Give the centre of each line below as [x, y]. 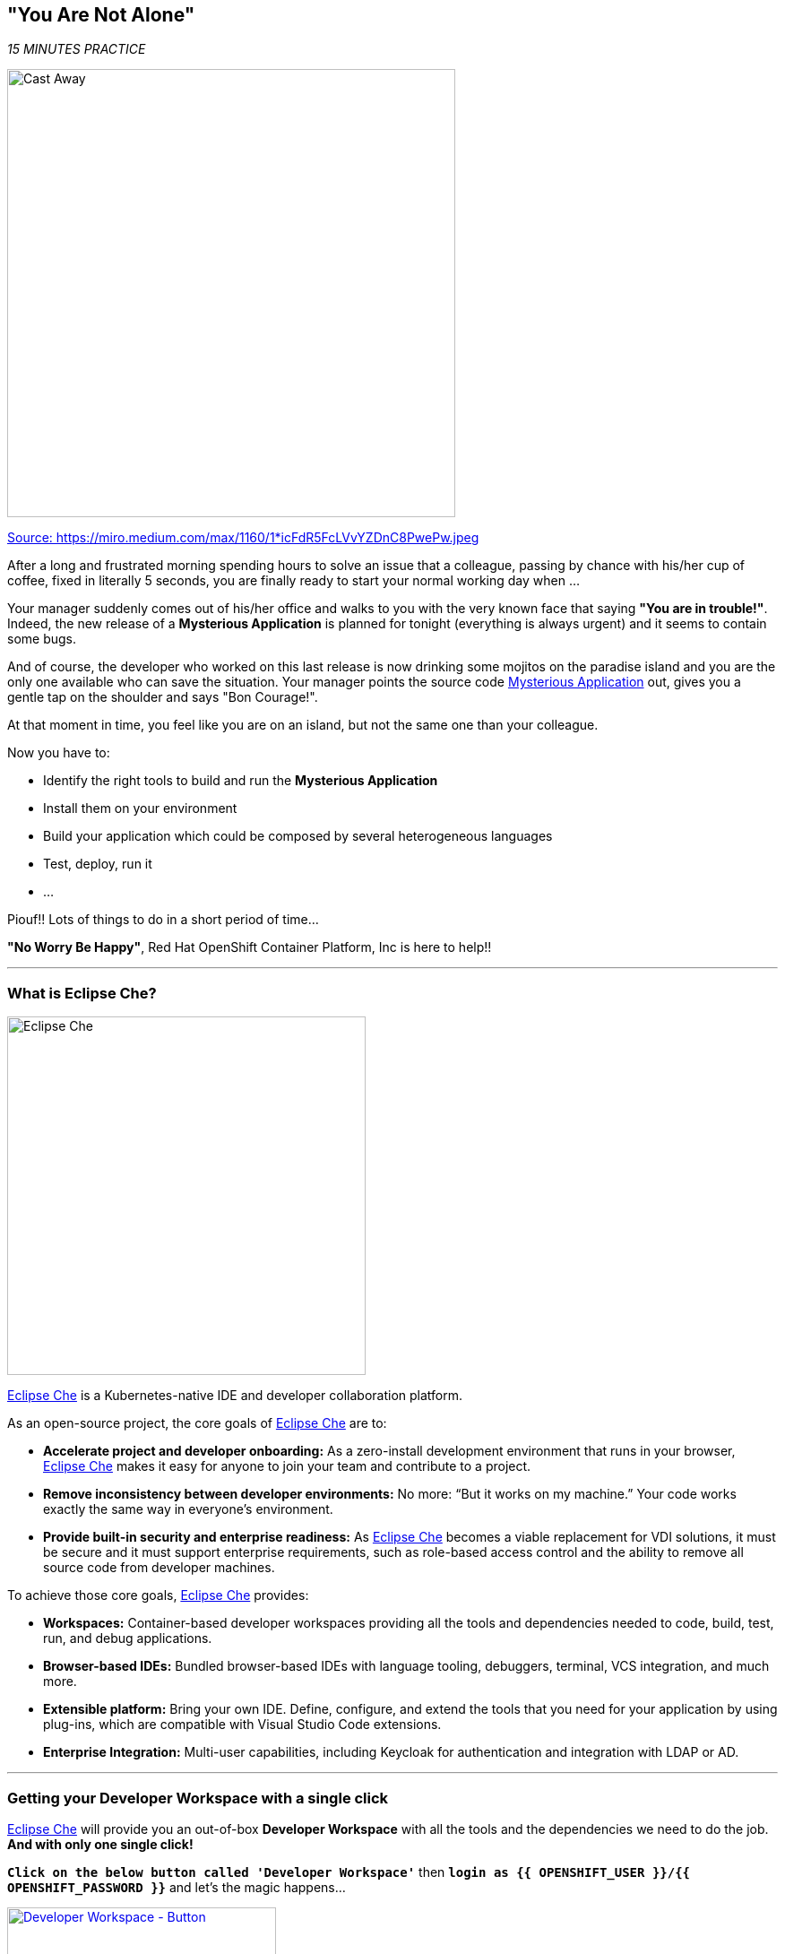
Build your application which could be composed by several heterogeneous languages [298, 836]
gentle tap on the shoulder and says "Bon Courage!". [163, 697]
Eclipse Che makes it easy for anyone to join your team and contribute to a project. [287, 1466]
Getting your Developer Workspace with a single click [198, 1798]
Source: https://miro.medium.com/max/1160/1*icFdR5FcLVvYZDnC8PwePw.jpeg [243, 538]
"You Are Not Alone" [101, 15]
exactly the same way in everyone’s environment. [188, 1509]
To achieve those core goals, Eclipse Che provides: [158, 1595]
